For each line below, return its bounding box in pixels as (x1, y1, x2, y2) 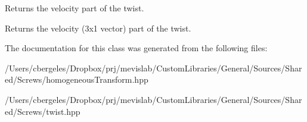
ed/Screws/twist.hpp (5, 105, 80, 117)
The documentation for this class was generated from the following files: (5, 42, 268, 54)
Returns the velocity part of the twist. (5, 2, 144, 14)
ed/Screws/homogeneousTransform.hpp (5, 73, 148, 86)
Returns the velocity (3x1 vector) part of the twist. (5, 21, 191, 34)
